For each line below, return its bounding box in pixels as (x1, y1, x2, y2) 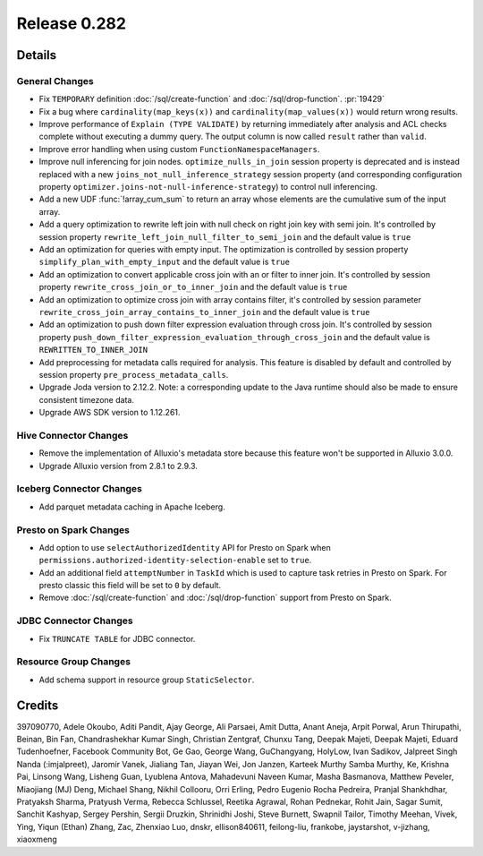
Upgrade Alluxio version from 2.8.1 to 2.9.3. (38, 460, 199, 471)
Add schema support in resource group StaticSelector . (38, 674, 255, 685)
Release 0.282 (16, 13, 127, 33)
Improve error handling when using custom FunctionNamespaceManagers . (38, 143, 320, 154)
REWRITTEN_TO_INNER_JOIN (38, 345, 148, 355)
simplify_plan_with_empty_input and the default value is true (38, 256, 291, 268)
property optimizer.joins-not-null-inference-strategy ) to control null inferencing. (38, 182, 377, 193)
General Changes (16, 74, 94, 87)
